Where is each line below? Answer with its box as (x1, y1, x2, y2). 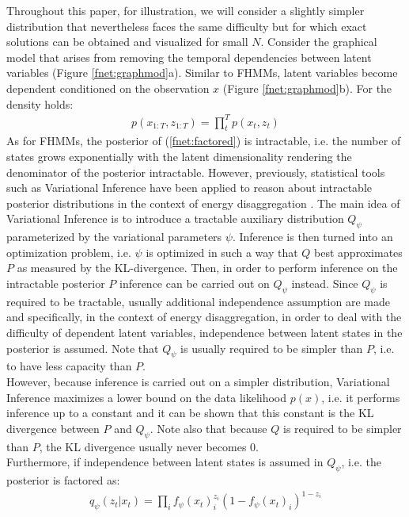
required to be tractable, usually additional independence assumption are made (6, 293, 390, 309)
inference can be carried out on (119, 275, 270, 292)
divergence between (6, 419, 100, 436)
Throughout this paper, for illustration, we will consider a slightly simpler (6, 2, 365, 18)
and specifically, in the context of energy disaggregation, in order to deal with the (6, 308, 402, 325)
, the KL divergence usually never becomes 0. (39, 438, 259, 454)
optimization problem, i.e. (6, 243, 131, 260)
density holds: (6, 95, 74, 112)
